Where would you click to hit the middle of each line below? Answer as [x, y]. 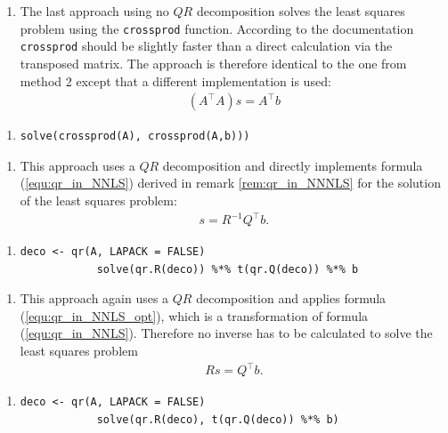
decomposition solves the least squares [301, 11]
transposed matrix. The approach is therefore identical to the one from [213, 63]
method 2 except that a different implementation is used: [175, 80]
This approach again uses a [94, 298]
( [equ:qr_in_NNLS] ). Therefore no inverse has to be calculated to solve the [226, 333]
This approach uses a [77, 165]
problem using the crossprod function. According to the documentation [217, 28]
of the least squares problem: [98, 200]
